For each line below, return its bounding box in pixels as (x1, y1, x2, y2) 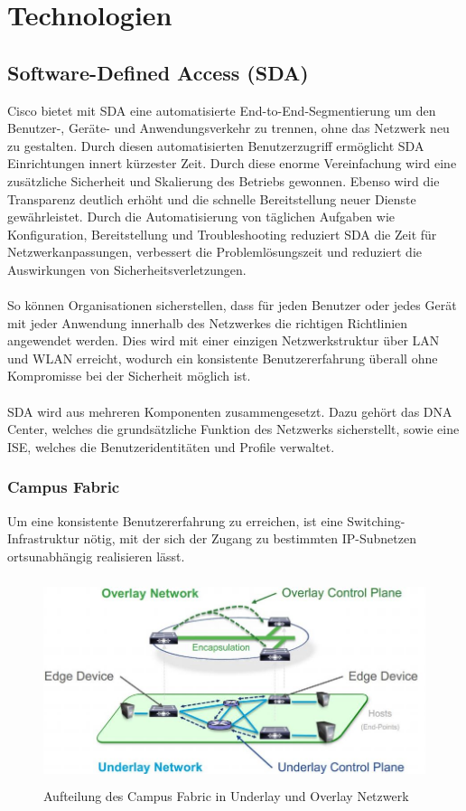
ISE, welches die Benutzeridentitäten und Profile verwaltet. (7, 437, 335, 456)
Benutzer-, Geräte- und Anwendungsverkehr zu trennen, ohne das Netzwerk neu (7, 118, 450, 137)
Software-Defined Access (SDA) (7, 58, 309, 86)
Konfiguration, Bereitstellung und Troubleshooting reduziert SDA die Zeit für (7, 224, 437, 243)
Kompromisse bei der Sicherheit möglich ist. (7, 366, 251, 385)
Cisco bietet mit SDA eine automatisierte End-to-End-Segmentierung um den (7, 100, 436, 119)
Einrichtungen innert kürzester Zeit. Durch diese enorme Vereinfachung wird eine (7, 154, 457, 173)
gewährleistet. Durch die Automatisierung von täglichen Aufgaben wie (7, 207, 396, 226)
